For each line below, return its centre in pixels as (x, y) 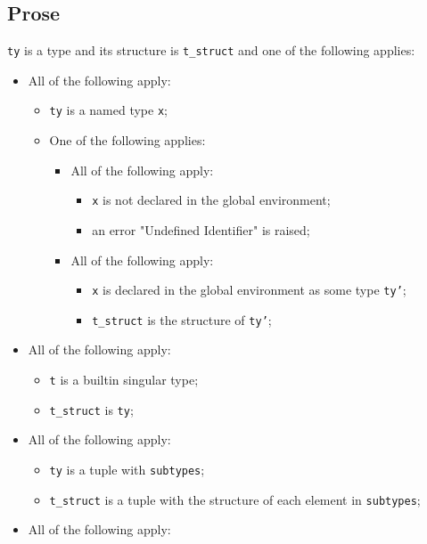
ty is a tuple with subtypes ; (127, 469)
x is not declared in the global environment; (211, 200)
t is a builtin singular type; (124, 380)
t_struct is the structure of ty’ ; (182, 319)
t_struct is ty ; (91, 409)
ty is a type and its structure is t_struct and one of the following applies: (211, 50)
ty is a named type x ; (109, 110)
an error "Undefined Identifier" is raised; (201, 229)
